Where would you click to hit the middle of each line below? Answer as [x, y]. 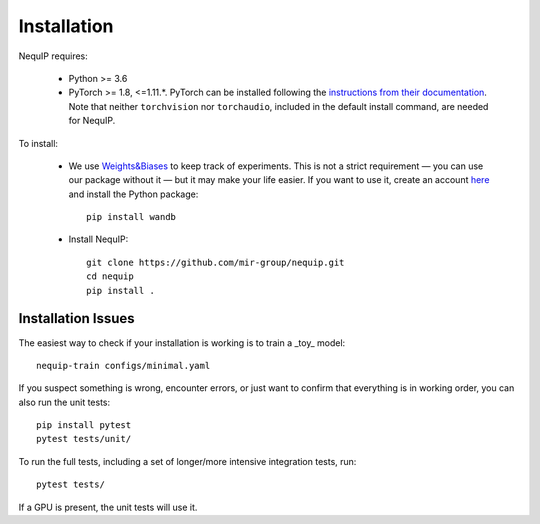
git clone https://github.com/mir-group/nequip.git [215, 262]
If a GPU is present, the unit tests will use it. [108, 507]
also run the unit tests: [64, 402]
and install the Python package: [133, 194]
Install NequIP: [98, 239]
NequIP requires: [53, 56]
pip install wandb [131, 217]
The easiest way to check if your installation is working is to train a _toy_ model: [182, 342]
